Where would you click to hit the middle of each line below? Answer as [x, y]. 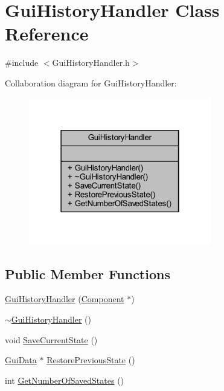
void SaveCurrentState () [51, 339]
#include [22, 63]
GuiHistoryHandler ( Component [65, 299]
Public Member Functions [88, 273]
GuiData [21, 360]
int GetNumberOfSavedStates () [65, 380]
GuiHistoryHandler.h [91, 63]
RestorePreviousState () [91, 360]
